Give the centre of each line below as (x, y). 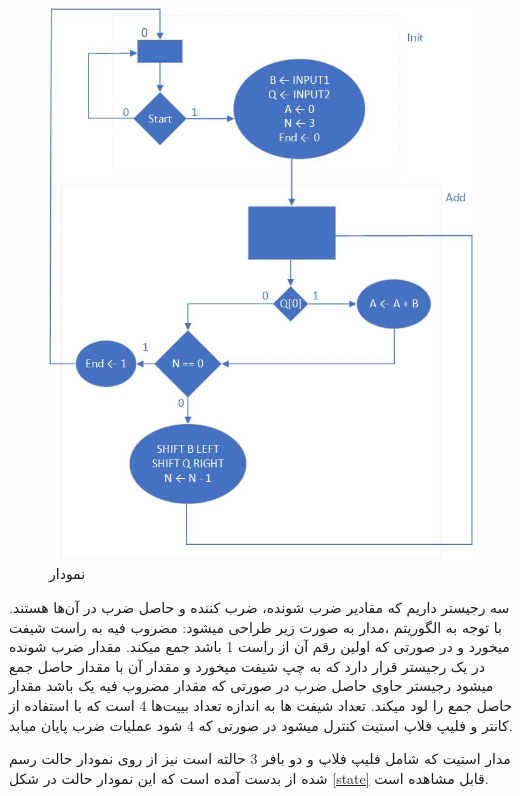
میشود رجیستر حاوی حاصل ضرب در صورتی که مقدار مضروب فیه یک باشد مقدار (251, 685)
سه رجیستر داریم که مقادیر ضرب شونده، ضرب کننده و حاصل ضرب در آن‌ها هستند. (259, 606)
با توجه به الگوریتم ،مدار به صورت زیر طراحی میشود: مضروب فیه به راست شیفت (255, 626)
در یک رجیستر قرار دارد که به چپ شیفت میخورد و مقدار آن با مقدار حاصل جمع (247, 665)
